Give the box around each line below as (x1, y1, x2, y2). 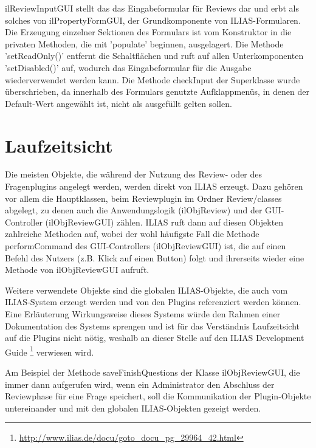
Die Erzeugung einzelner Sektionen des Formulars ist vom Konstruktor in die (5, 26, 292, 38)
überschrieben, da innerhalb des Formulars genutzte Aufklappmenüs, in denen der (5, 85, 309, 98)
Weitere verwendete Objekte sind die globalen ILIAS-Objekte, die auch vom (5, 283, 288, 296)
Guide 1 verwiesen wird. (5, 343, 94, 358)
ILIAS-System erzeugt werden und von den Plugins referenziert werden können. (5, 295, 301, 308)
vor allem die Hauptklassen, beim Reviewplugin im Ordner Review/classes (5, 191, 282, 204)
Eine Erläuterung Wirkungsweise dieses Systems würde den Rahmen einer (5, 308, 281, 320)
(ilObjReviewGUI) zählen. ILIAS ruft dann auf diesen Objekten (45, 215, 284, 228)
